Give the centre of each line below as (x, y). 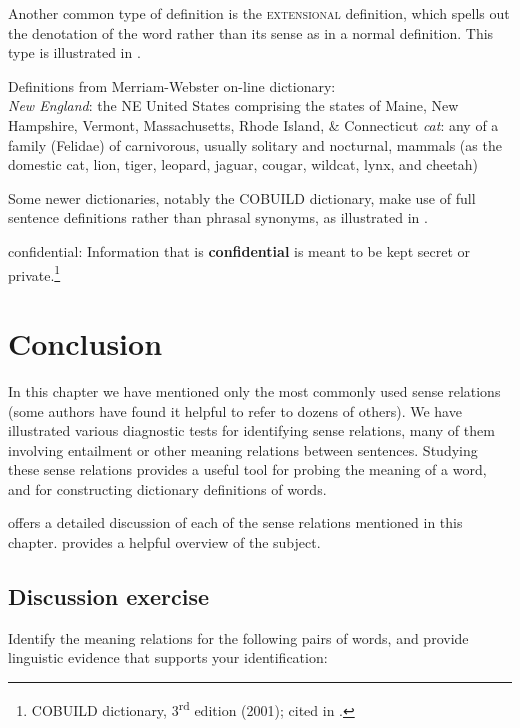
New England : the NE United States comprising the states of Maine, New (233, 105)
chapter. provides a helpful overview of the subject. (164, 542)
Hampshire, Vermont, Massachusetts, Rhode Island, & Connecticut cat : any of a (253, 124)
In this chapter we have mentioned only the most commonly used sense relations (254, 390)
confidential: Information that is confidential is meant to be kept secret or (239, 250)
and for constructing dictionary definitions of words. (167, 488)
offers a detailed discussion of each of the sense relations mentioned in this (235, 522)
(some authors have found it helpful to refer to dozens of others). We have (235, 410)
